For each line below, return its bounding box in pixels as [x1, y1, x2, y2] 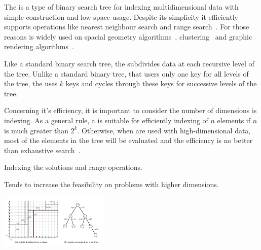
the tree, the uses [4, 78, 58, 89]
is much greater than [4, 125, 68, 135]
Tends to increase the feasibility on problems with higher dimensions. [4, 178, 219, 189]
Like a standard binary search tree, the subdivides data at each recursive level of [4, 58, 254, 68]
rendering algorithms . [4, 41, 74, 52]
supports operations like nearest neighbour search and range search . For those [4, 21, 249, 32]
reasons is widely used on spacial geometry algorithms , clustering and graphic [4, 31, 252, 42]
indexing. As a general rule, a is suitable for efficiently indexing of [4, 115, 208, 125]
